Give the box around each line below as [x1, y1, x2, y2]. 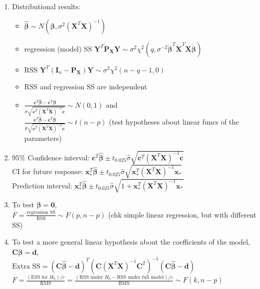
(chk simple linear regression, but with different [108, 209, 256, 220]
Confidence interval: [28, 152, 90, 162]
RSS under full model [117, 274, 164, 280]
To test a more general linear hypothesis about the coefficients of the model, [12, 236, 250, 247]
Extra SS [12, 262, 40, 270]
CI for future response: [12, 166, 83, 177]
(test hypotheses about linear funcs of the [109, 116, 239, 127]
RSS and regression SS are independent [24, 81, 147, 92]
